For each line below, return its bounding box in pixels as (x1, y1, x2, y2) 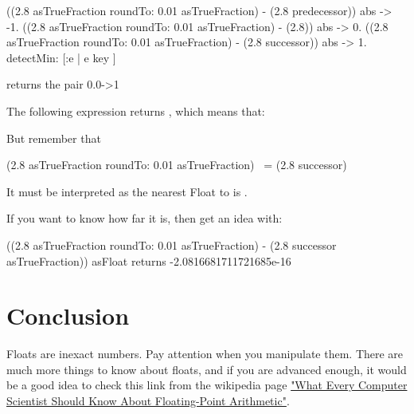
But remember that (6, 129, 101, 146)
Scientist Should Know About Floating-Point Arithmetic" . (6, 392, 290, 409)
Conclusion (6, 299, 130, 332)
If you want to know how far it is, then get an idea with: (6, 210, 283, 227)
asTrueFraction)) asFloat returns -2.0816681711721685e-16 (6, 252, 291, 269)
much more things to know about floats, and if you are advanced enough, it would (6, 361, 407, 377)
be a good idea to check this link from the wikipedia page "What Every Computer (6, 377, 408, 393)
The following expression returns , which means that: (6, 102, 265, 119)
